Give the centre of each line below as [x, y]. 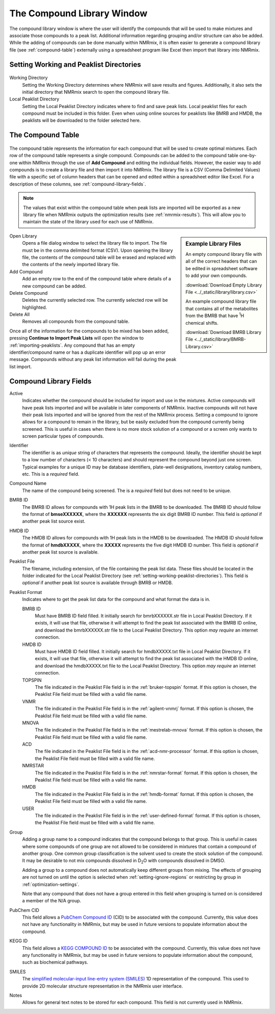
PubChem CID [24, 910]
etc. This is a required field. [51, 474]
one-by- [248, 155]
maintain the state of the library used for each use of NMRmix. [88, 222]
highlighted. [35, 307]
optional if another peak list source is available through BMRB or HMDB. [98, 583]
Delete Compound [29, 293]
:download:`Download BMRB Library [224, 332]
